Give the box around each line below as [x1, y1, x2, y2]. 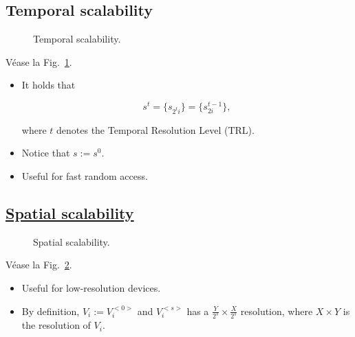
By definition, [21, 303, 80, 318]
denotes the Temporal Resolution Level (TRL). [56, 122, 255, 137]
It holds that [21, 78, 76, 92]
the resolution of [21, 318, 91, 332]
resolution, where [240, 303, 313, 318]
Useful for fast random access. [21, 169, 148, 183]
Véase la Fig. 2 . [6, 257, 72, 272]
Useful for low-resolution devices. [21, 280, 161, 294]
